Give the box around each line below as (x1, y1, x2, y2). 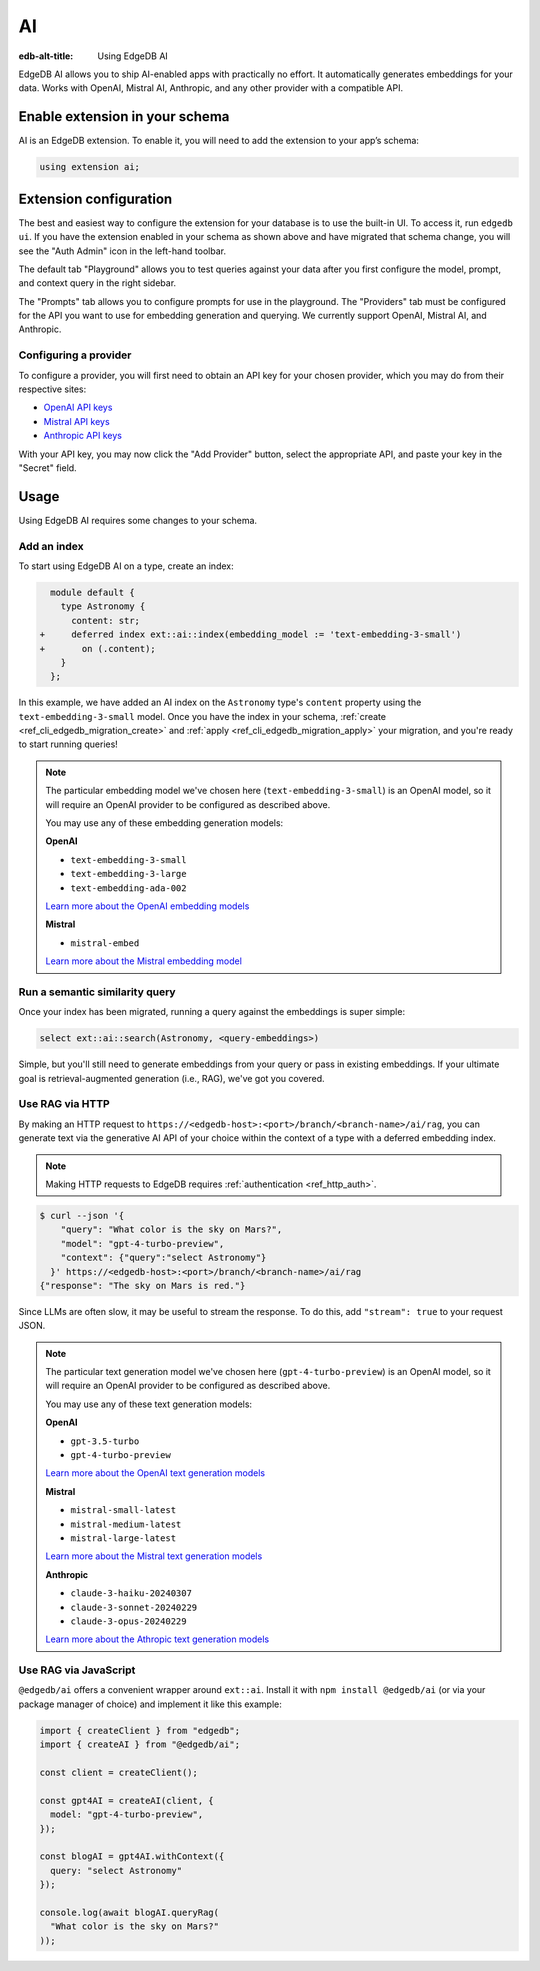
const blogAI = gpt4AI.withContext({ (39, 1851, 225, 1862)
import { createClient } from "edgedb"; (39, 1725, 240, 1736)
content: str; (71, 615, 140, 626)
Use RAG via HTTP (18, 1097, 110, 1111)
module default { (50, 586, 135, 598)
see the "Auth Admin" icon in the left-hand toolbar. (18, 245, 227, 257)
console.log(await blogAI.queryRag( (39, 1906, 220, 1918)
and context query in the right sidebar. (18, 277, 177, 289)
